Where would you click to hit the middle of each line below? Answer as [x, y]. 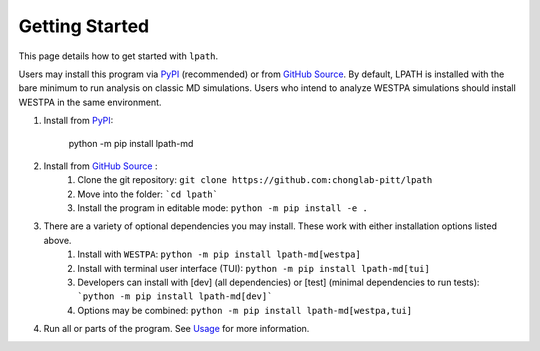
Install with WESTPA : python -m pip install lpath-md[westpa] [219, 254]
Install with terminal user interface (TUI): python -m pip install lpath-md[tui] [253, 268]
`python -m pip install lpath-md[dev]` [175, 296]
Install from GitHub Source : [100, 166]
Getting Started [84, 26]
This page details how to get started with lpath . [118, 56]
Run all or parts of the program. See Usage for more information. [176, 329]
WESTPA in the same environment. [90, 102]
